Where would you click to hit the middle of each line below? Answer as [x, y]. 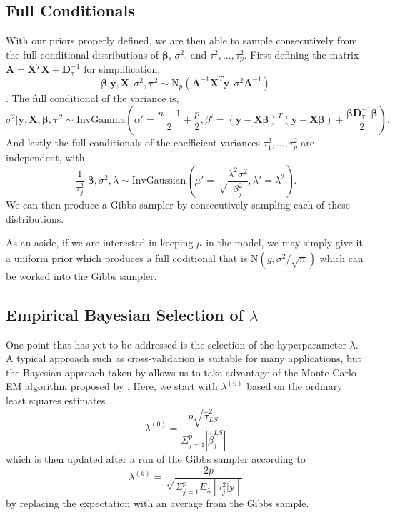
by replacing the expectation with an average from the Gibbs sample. [157, 503]
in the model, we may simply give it [284, 242]
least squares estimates [56, 400]
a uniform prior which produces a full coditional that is [127, 257]
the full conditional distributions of [82, 54]
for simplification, [122, 69]
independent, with [45, 157]
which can [341, 257]
